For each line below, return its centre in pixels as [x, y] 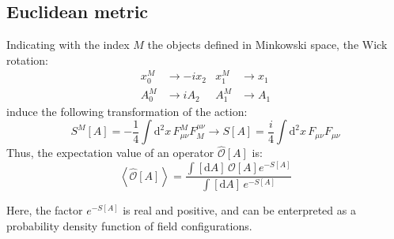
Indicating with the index [68, 45]
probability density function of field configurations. [129, 226]
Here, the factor [45, 210]
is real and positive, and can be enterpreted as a [239, 210]
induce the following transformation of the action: [127, 111]
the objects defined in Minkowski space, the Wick [267, 45]
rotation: [27, 60]
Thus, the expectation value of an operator [110, 153]
